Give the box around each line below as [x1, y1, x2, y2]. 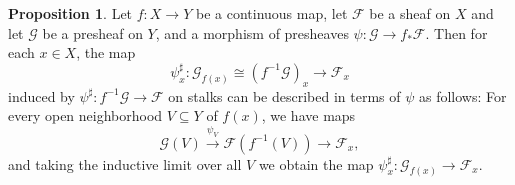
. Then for [425, 22, 488, 43]
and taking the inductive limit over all [8, 153, 242, 174]
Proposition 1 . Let [8, 3, 133, 23]
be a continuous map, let [195, 3, 348, 23]
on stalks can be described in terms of [168, 85, 401, 106]
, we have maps [261, 105, 356, 126]
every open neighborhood [8, 105, 163, 126]
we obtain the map [258, 153, 374, 174]
